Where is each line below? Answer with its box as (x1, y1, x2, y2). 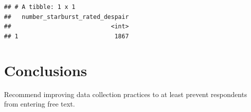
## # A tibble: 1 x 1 (4, 3, 76, 10)
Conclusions (4, 60, 87, 80)
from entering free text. (4, 99, 75, 109)
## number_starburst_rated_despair (4, 13, 129, 20)
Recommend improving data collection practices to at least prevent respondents (4, 89, 247, 99)
